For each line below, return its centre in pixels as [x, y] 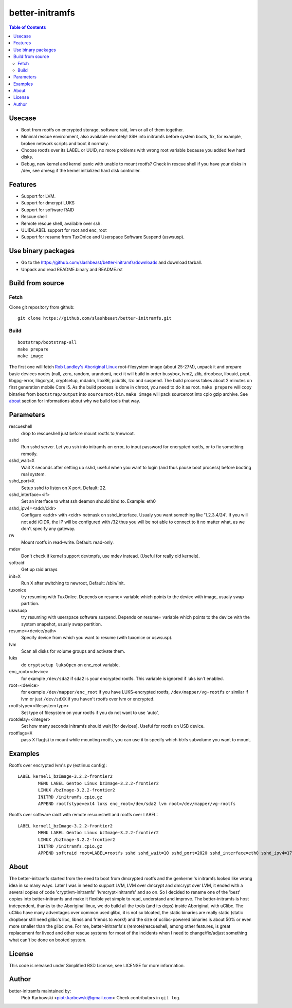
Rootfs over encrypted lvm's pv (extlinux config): [58, 765]
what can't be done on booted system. [48, 940]
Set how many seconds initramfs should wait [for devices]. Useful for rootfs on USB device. [113, 726]
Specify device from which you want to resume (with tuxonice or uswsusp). [97, 638]
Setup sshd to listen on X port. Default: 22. [64, 488]
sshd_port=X [22, 481]
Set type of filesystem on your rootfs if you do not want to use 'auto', [90, 713]
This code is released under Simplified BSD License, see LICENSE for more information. [97, 965]
